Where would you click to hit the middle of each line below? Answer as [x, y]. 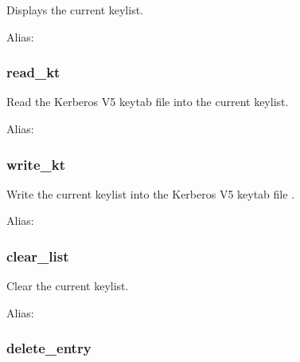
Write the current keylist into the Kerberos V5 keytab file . [151, 193]
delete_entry [49, 348]
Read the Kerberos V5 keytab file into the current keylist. [148, 102]
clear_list [38, 256]
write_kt [36, 164]
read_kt [33, 72]
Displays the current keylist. [75, 10]
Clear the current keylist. [68, 286]
